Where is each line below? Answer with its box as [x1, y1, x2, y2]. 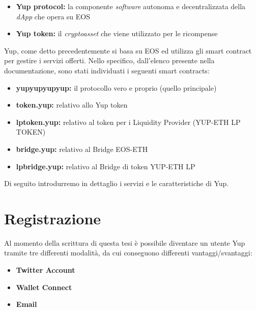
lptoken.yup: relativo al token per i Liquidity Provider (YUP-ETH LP [16, 116, 241, 127]
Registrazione [4, 208, 101, 228]
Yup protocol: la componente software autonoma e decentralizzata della [16, 1, 246, 11]
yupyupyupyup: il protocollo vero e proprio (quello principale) [16, 82, 217, 93]
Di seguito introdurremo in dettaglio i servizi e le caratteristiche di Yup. [4, 178, 229, 189]
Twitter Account [16, 265, 75, 275]
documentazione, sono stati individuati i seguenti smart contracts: [4, 65, 210, 75]
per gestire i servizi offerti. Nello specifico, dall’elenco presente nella [4, 55, 215, 66]
